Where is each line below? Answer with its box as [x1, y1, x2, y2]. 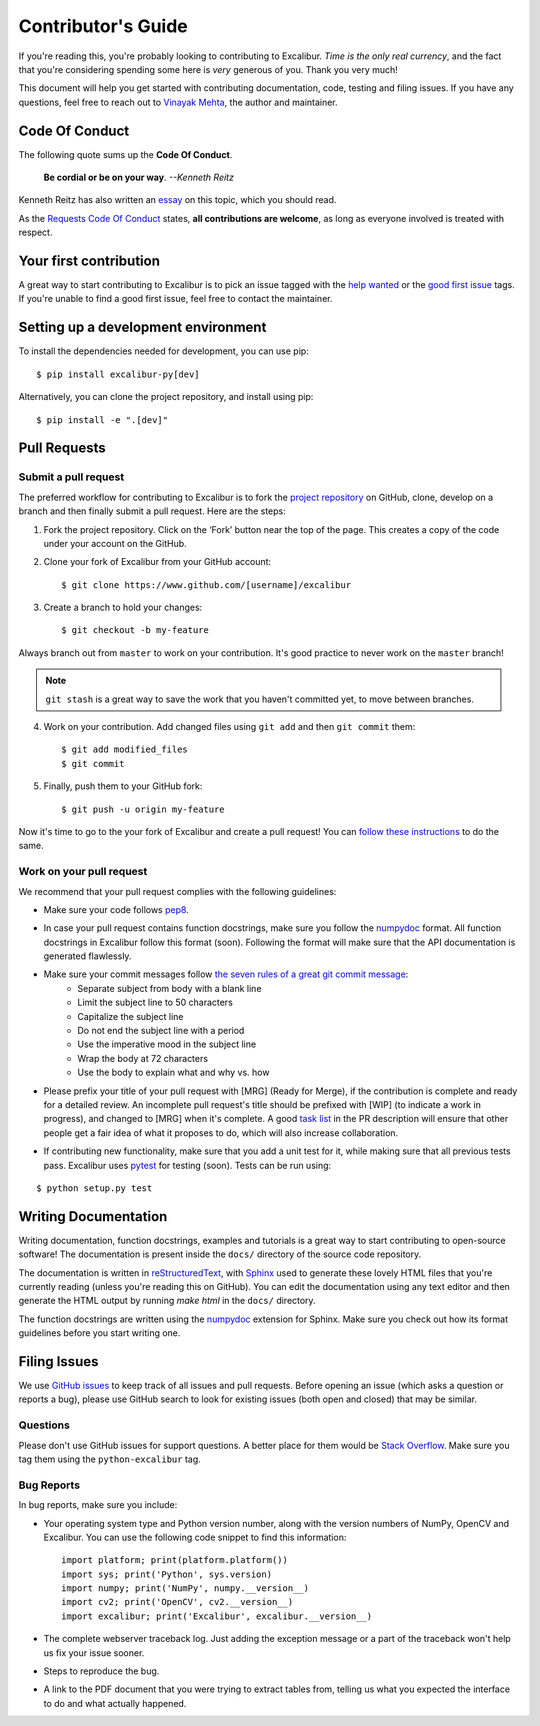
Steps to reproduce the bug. [43, 1665, 160, 1677]
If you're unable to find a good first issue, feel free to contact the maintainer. [18, 293, 333, 305]
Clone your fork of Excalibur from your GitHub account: [43, 556, 272, 568]
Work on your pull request [18, 865, 148, 879]
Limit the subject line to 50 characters [77, 996, 234, 1009]
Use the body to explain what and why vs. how [77, 1066, 270, 1079]
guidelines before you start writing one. [18, 1327, 181, 1339]
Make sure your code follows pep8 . [43, 903, 189, 915]
